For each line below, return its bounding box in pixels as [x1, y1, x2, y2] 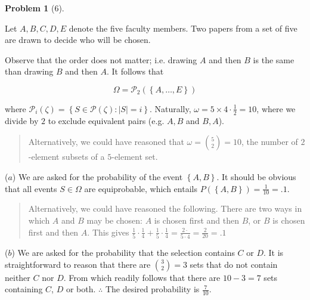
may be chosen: [86, 214, 142, 226]
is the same [253, 53, 294, 66]
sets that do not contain [190, 258, 278, 270]
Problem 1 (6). [5, 2, 64, 14]
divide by [5, 114, 39, 126]
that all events [5, 182, 57, 194]
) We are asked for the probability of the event [12, 170, 183, 183]
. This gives [87, 225, 129, 238]
